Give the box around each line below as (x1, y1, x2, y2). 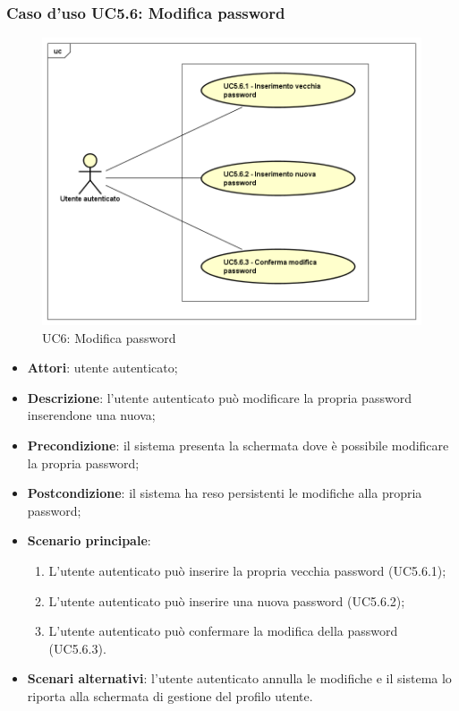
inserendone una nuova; (27, 406, 156, 424)
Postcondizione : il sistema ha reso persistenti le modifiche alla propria (27, 484, 422, 502)
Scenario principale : (27, 531, 151, 550)
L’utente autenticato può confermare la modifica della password (48, 621, 398, 640)
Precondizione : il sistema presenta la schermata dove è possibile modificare (27, 436, 449, 455)
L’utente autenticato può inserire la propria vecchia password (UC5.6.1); (48, 561, 446, 580)
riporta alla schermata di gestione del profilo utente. (27, 687, 313, 706)
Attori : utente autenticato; (27, 358, 178, 377)
